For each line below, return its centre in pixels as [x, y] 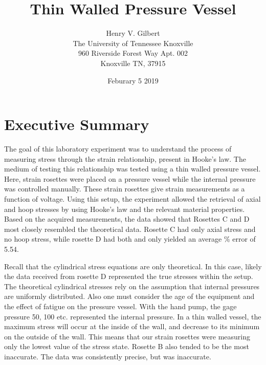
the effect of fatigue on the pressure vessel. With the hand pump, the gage [120, 306]
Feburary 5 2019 [133, 80]
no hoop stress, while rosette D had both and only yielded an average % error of [130, 239]
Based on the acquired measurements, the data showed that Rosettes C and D [127, 219]
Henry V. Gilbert [133, 33]
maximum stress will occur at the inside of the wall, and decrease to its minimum [132, 326]
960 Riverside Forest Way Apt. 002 [133, 53]
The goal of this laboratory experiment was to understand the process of [118, 149]
